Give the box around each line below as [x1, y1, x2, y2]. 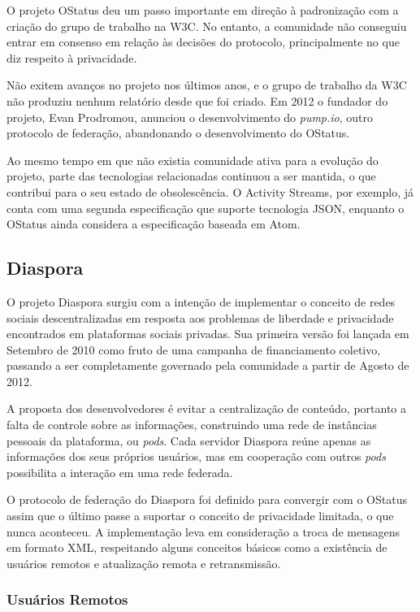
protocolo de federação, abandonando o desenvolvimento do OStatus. [6, 124, 350, 141]
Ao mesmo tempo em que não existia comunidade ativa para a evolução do [6, 151, 379, 168]
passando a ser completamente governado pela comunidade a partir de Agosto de [6, 357, 409, 374]
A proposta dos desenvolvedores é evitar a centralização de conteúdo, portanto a [6, 400, 407, 417]
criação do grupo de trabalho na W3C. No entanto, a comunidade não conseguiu [6, 17, 407, 34]
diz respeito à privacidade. [6, 49, 137, 66]
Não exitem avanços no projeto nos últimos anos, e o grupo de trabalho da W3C [6, 76, 407, 93]
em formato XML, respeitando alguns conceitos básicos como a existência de [6, 539, 388, 556]
